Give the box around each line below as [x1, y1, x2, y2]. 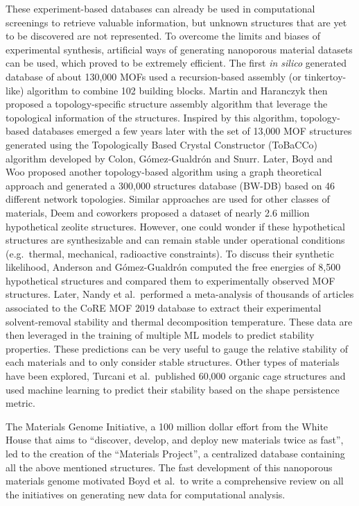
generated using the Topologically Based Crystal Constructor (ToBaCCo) [6, 137, 318, 151]
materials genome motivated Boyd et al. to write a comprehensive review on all [6, 473, 344, 488]
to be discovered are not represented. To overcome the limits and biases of [6, 28, 320, 43]
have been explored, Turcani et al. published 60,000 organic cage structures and [6, 369, 346, 383]
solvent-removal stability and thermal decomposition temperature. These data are [6, 314, 353, 328]
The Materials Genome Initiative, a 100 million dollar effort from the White [6, 419, 329, 433]
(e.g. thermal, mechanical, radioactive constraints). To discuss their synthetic [6, 246, 334, 260]
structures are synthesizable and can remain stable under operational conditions [6, 233, 345, 247]
